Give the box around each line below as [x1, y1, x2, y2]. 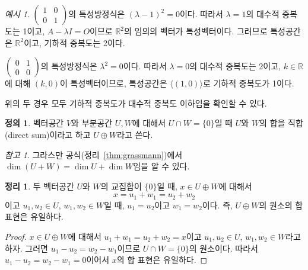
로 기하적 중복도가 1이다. [202, 77, 294, 89]
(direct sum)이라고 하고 [5, 128, 91, 140]
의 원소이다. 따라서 [189, 242, 258, 254]
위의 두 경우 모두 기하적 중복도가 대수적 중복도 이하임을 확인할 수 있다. [5, 97, 267, 109]
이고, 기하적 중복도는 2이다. [24, 36, 125, 49]
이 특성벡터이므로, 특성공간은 [59, 77, 167, 89]
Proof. [5, 230, 27, 242]
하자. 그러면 [5, 242, 48, 254]
